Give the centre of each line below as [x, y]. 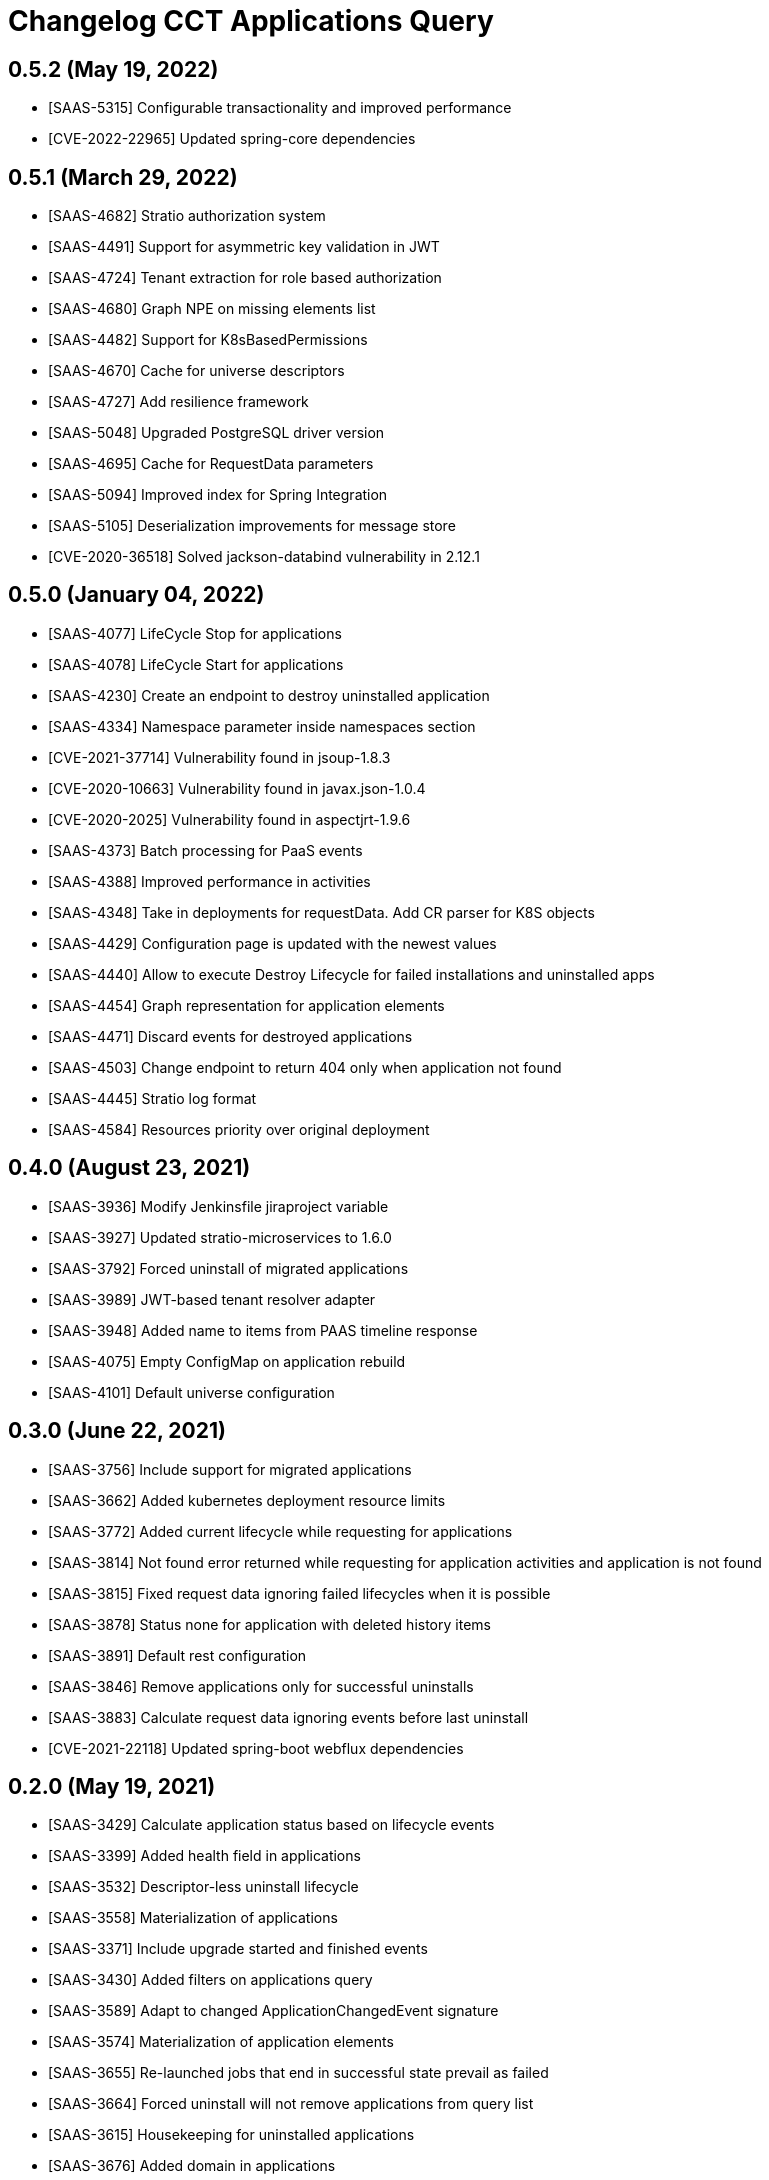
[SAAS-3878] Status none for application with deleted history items [269, 1624]
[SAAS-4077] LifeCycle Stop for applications [195, 633]
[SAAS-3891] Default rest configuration [177, 1655]
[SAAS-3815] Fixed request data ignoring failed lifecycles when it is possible [299, 1593]
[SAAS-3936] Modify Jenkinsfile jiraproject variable [218, 1206]
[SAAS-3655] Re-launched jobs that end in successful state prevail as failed [298, 2073]
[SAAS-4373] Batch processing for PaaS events [205, 850]
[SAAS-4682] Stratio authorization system [187, 216]
